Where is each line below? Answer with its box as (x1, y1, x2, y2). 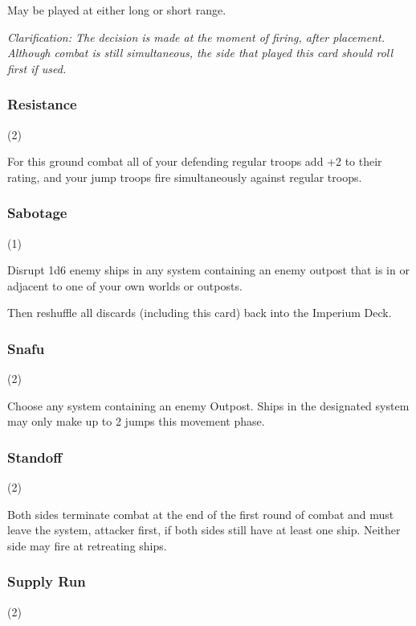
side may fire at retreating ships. (7, 537, 167, 554)
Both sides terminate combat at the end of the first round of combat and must (7, 505, 394, 522)
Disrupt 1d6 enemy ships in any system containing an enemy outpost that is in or (7, 262, 410, 278)
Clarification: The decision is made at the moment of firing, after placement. (7, 28, 385, 45)
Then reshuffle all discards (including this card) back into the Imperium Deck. (7, 304, 392, 321)
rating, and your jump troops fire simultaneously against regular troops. (7, 168, 362, 185)
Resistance (7, 94, 77, 114)
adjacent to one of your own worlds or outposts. (7, 277, 243, 294)
